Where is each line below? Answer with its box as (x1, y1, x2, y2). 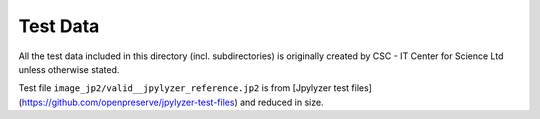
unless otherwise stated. (18, 63, 120, 75)
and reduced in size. (240, 96, 324, 108)
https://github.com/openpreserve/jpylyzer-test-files (21, 96, 235, 108)
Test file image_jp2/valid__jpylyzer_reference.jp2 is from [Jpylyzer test (18, 82, 350, 94)
